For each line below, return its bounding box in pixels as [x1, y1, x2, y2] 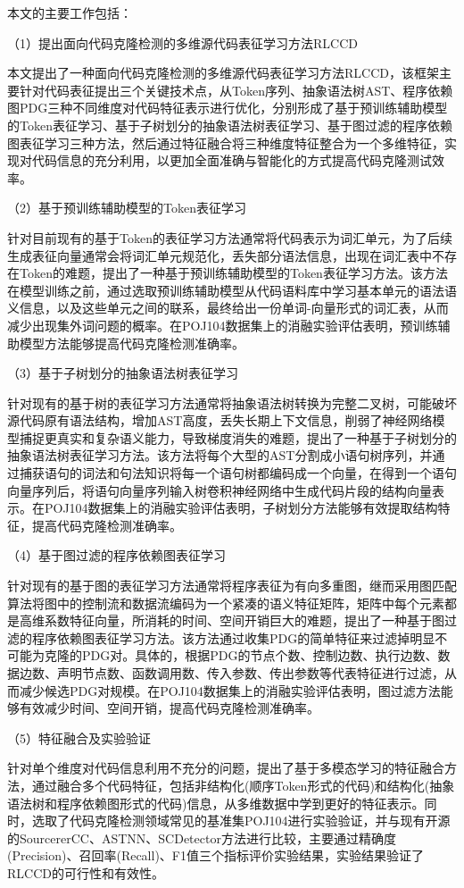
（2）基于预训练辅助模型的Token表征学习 [7, 198, 246, 217]
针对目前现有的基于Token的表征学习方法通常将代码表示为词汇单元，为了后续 [7, 228, 452, 247]
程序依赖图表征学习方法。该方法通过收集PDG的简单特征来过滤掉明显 [31, 628, 435, 647]
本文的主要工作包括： [7, 4, 132, 21]
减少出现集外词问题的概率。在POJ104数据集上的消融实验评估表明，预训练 [7, 315, 438, 334]
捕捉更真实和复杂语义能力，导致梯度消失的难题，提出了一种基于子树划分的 [19, 428, 457, 447]
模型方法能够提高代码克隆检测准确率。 [19, 333, 244, 352]
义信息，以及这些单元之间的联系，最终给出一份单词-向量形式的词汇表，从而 [7, 298, 449, 317]
